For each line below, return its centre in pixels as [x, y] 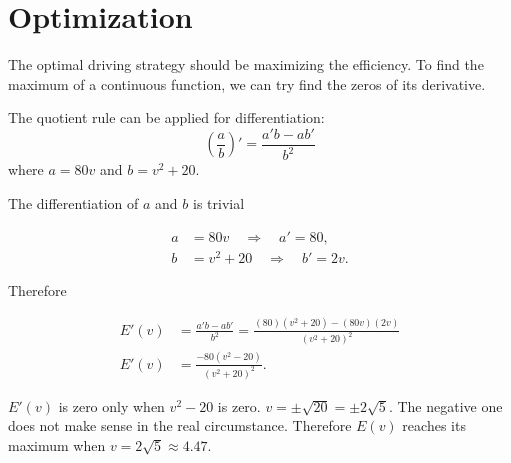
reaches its [434, 425]
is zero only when [111, 405]
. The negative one [445, 405]
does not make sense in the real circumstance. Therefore [180, 425]
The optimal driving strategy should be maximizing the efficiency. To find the [246, 64]
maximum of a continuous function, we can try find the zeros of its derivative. [247, 83]
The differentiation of [73, 202]
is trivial [218, 202]
